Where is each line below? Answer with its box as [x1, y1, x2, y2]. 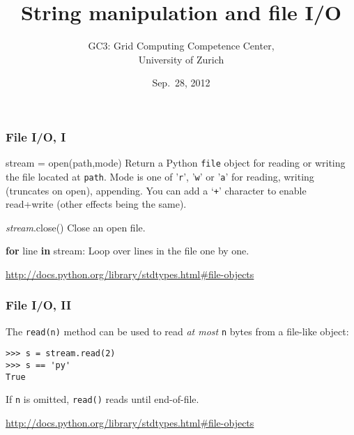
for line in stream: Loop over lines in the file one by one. [6, 243, 249, 258]
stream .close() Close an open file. [6, 220, 146, 234]
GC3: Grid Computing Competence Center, [88, 38, 275, 53]
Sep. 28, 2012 [152, 75, 210, 90]
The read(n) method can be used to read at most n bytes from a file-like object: [6, 323, 349, 338]
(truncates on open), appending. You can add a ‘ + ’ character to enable [6, 183, 307, 197]
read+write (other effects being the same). [6, 197, 187, 211]
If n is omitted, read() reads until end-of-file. [6, 392, 199, 406]
